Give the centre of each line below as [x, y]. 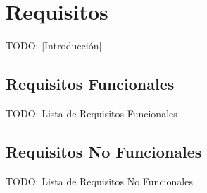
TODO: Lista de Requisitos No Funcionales [99, 181]
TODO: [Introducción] [54, 46]
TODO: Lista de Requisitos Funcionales [92, 113]
